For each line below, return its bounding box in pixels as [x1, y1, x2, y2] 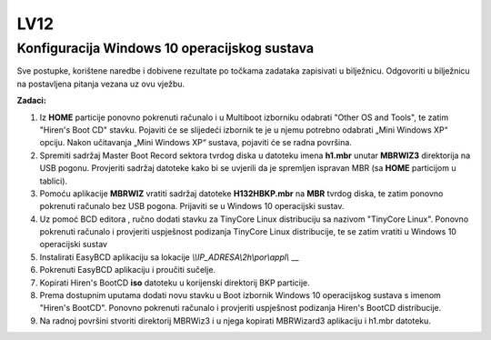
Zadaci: [16, 95, 47, 106]
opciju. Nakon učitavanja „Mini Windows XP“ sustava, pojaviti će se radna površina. [39, 137, 352, 148]
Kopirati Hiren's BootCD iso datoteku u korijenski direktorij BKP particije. [39, 277, 311, 288]
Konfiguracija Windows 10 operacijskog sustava [16, 40, 314, 56]
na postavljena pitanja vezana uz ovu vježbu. [16, 78, 185, 89]
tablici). [39, 175, 68, 186]
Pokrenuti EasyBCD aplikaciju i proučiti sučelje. [39, 265, 216, 275]
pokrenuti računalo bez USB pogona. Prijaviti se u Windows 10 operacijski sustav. [39, 201, 345, 212]
